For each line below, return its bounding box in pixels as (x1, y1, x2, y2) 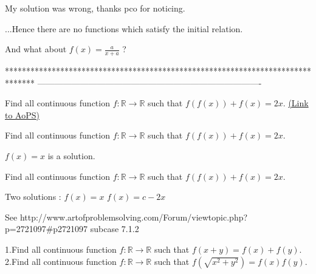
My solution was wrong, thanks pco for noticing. (5, 2, 185, 14)
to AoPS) (5, 108, 39, 121)
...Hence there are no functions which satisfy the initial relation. (5, 22, 243, 35)
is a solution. (47, 149, 95, 162)
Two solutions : (5, 190, 61, 203)
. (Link (283, 97, 309, 109)
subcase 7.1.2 (90, 222, 139, 235)
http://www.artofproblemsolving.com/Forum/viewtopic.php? (19, 210, 248, 223)
